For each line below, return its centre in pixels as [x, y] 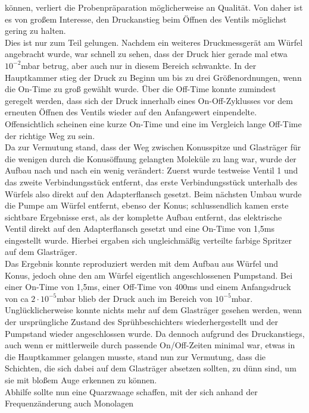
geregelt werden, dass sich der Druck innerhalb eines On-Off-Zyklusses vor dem [149, 100]
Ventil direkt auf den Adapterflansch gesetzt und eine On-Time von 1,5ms [140, 228]
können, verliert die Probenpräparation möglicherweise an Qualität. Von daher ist [154, 7]
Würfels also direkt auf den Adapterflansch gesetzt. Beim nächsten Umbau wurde [153, 193]
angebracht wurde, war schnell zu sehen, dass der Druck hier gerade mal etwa [146, 54]
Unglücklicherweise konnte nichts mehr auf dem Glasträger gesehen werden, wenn [153, 310]
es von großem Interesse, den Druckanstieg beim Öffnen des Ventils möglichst [146, 19]
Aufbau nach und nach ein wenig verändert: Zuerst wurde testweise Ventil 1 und [152, 170]
